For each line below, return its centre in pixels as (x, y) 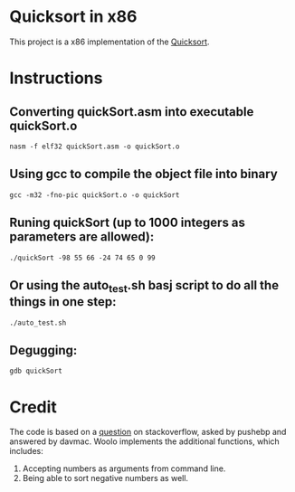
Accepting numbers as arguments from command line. (124, 468)
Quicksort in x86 (73, 17)
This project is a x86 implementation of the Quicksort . (109, 42)
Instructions (56, 78)
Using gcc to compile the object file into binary (143, 174)
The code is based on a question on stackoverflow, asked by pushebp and (148, 432)
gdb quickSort (36, 371)
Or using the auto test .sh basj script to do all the (144, 287)
